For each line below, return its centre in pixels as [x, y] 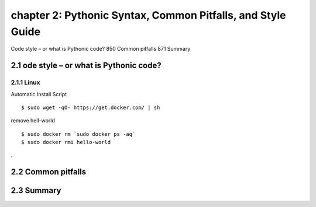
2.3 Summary [36, 190]
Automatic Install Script [39, 94]
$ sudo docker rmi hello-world [66, 142]
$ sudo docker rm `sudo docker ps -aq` [78, 134]
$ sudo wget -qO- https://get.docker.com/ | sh [91, 107]
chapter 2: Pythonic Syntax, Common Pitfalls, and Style [148, 15]
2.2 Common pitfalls [49, 172]
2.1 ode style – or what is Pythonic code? [86, 66]
